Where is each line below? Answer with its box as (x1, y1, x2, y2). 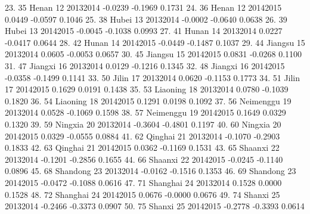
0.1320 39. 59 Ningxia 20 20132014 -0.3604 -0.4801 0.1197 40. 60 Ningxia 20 (5, 117, 281, 130)
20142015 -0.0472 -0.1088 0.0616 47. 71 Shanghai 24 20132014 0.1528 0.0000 (5, 176, 282, 188)
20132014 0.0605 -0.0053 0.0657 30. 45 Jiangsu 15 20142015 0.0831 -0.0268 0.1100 (5, 48, 302, 60)
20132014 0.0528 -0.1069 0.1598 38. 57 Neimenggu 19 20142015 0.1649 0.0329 (5, 106, 286, 119)
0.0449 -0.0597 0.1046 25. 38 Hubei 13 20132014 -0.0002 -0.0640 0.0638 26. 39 (5, 13, 287, 25)
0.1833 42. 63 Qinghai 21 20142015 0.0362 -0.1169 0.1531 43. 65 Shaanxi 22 (5, 141, 280, 154)
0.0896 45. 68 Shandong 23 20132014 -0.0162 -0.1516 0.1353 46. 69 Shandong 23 (5, 165, 296, 177)
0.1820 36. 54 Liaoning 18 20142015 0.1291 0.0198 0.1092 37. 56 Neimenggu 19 (5, 94, 292, 107)
